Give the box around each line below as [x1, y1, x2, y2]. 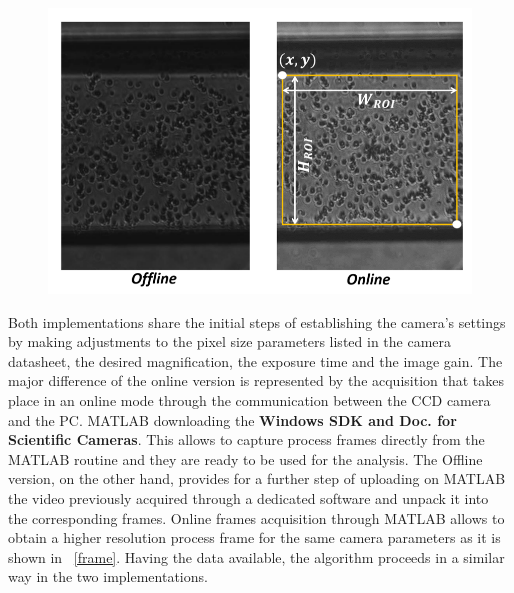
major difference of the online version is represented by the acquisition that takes [8, 370, 505, 391]
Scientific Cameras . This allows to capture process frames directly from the [8, 429, 485, 450]
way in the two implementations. [8, 566, 208, 587]
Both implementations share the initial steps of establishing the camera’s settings [8, 311, 506, 332]
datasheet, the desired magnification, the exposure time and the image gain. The [8, 350, 503, 371]
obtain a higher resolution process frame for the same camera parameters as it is [8, 527, 501, 548]
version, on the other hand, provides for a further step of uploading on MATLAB [8, 468, 506, 489]
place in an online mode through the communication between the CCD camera [8, 389, 491, 410]
